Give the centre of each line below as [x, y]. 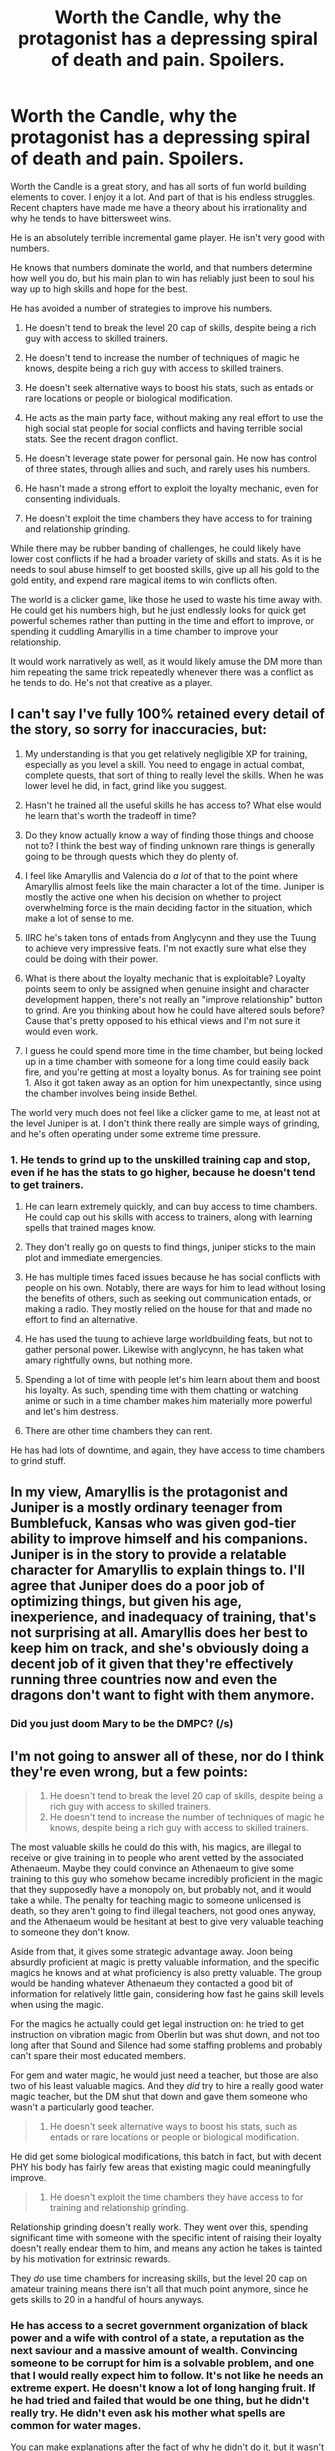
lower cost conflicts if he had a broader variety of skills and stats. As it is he [166, 558]
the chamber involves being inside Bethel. [111, 1093]
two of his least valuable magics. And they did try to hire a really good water [167, 2086]
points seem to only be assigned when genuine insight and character [167, 988]
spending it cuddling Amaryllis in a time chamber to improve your [144, 631]
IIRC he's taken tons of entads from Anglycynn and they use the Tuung [170, 937]
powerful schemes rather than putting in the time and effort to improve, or [162, 620]
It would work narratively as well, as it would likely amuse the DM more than [166, 661]
